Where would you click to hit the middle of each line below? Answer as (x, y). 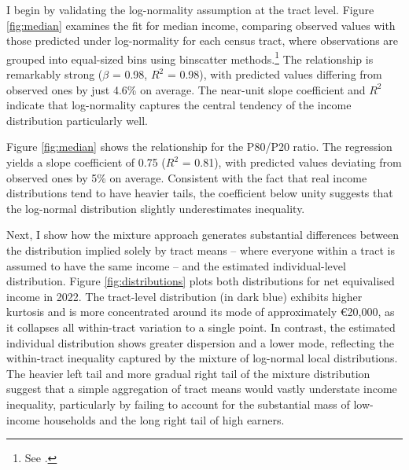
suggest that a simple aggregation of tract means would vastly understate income (202, 389)
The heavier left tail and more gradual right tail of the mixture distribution (188, 373)
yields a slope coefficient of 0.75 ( (86, 162)
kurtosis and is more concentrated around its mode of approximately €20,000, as (201, 312)
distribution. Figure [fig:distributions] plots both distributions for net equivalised (201, 281)
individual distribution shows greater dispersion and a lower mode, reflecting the (200, 342)
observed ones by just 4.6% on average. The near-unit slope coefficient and (186, 89)
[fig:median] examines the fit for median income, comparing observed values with (201, 25)
